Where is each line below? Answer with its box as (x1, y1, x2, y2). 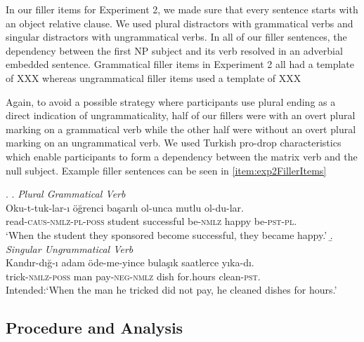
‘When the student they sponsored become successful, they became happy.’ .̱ (6, 227, 333, 242)
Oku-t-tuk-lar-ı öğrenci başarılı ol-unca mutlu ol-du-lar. (6, 200, 244, 214)
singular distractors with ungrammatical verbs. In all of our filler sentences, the (6, 29, 347, 44)
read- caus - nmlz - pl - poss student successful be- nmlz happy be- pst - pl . (6, 214, 297, 228)
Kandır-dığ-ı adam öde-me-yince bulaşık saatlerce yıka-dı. (6, 255, 254, 270)
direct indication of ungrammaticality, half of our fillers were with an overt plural (6, 108, 356, 123)
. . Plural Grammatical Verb (6, 186, 126, 201)
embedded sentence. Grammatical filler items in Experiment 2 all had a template (6, 57, 354, 71)
